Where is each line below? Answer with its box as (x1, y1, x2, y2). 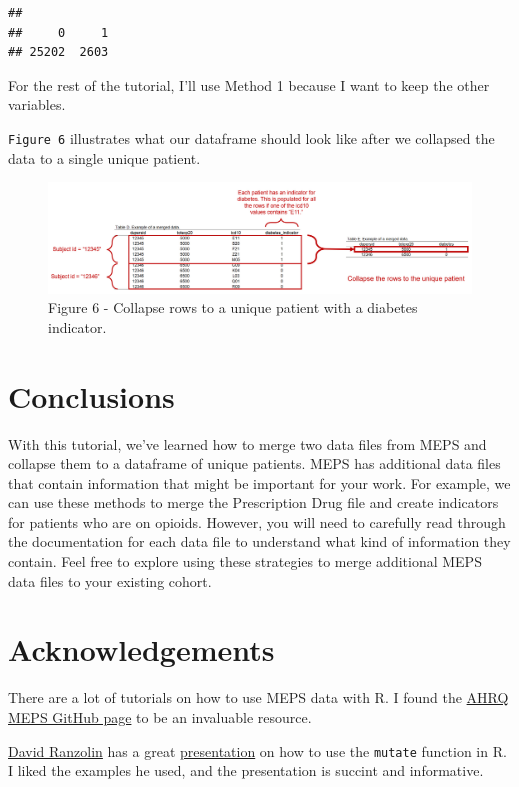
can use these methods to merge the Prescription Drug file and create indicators (8, 492, 499, 513)
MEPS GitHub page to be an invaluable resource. (8, 706, 312, 727)
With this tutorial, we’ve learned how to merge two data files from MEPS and (8, 433, 487, 454)
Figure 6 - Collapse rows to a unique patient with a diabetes (48, 297, 418, 318)
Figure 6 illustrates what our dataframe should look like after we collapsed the (8, 127, 495, 148)
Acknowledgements (8, 629, 275, 670)
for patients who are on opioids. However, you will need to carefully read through (8, 511, 506, 532)
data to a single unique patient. (8, 147, 201, 168)
